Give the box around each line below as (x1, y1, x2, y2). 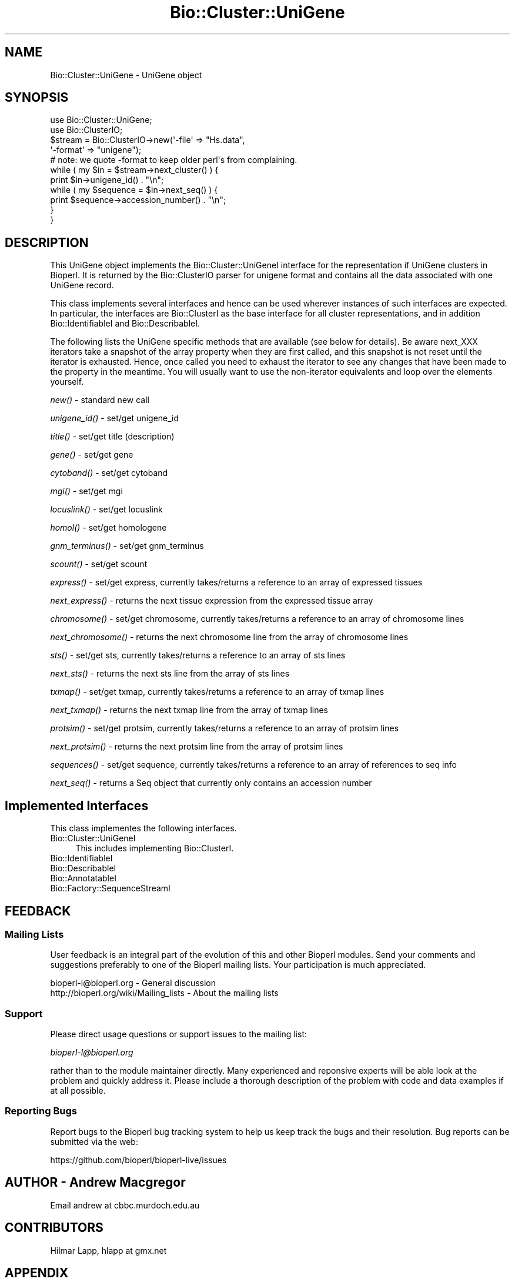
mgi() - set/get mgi (50, 486, 123, 497)
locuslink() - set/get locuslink (50, 504, 163, 515)
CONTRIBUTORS (5, 1220, 103, 1236)
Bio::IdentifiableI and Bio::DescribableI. (50, 318, 200, 329)
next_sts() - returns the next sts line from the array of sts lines (50, 668, 290, 679)
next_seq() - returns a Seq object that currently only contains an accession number (50, 778, 372, 788)
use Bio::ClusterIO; (50, 125, 123, 135)
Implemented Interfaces (5, 798, 149, 813)
